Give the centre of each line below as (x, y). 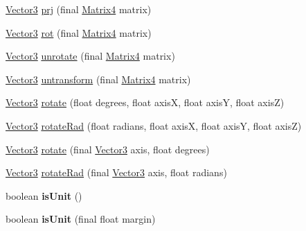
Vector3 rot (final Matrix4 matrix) (79, 32)
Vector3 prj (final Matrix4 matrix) (79, 9)
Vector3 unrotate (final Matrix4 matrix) (90, 56)
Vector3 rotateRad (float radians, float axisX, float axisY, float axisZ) (154, 125)
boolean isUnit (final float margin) (81, 219)
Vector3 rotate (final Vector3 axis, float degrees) (108, 149)
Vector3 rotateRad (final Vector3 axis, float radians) (116, 172)
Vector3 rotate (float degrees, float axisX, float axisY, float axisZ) (145, 102)
